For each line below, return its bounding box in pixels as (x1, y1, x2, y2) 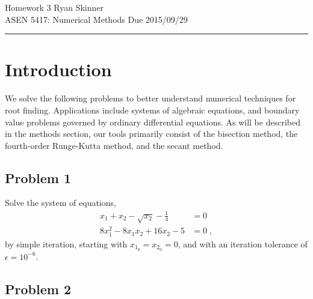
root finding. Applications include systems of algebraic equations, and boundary (5, 103, 300, 116)
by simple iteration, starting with (5, 237, 128, 250)
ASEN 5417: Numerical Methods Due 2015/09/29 (5, 13, 188, 25)
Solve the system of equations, (5, 196, 116, 209)
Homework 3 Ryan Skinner (5, 1, 104, 13)
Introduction (5, 57, 112, 82)
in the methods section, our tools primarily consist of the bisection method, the (5, 127, 298, 140)
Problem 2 (5, 279, 71, 298)
